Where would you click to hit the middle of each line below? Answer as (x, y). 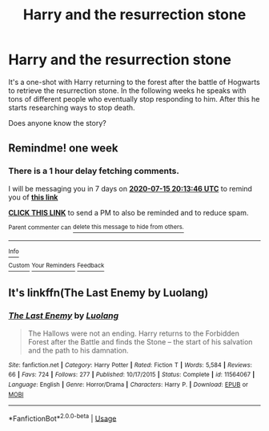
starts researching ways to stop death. (72, 107)
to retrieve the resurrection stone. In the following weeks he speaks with (127, 91)
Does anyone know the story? (57, 123)
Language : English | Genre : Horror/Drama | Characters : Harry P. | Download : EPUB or (128, 385)
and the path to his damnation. (78, 350)
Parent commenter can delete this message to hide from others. (96, 227)
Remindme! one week (63, 149)
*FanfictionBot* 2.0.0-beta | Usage (62, 417)
